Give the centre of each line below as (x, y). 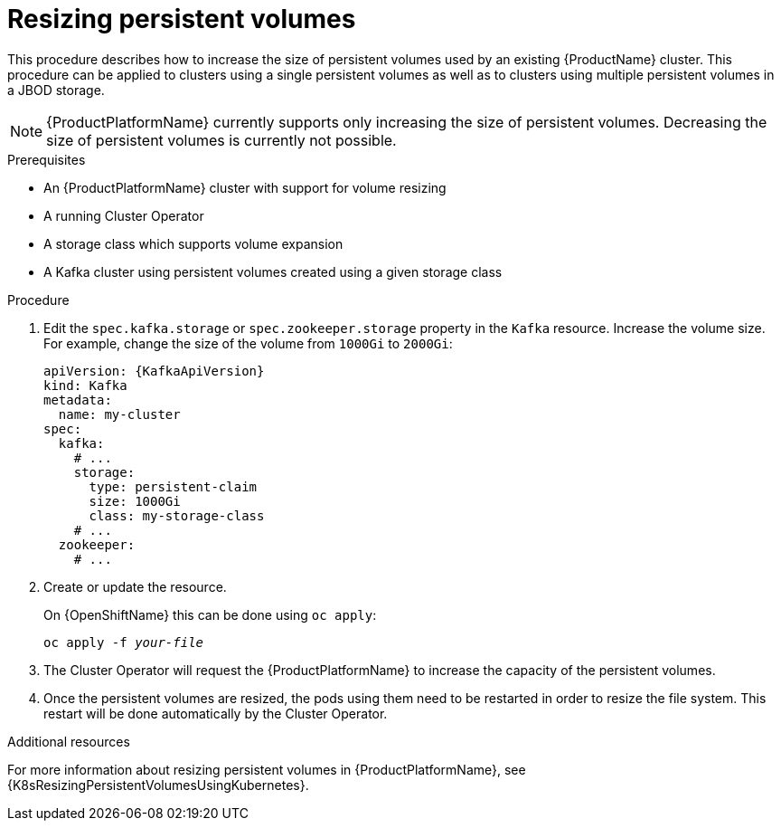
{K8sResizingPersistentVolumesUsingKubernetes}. (158, 785)
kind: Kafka (85, 385)
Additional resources (69, 741)
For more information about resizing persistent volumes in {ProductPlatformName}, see (267, 769)
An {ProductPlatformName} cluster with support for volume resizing (245, 187)
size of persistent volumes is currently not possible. (221, 140)
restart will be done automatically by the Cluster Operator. (216, 713)
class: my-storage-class (177, 515)
